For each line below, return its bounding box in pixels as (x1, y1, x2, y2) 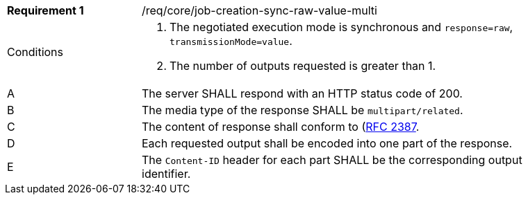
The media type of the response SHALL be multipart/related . (142, 103, 463, 117)
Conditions (7, 45, 64, 59)
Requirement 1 (7, 3, 84, 17)
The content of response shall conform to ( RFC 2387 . (142, 120, 420, 134)
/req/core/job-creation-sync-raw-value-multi (142, 3, 377, 17)
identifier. (142, 167, 191, 181)
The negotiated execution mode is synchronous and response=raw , (170, 20, 513, 34)
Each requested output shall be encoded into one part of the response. (142, 136, 513, 150)
